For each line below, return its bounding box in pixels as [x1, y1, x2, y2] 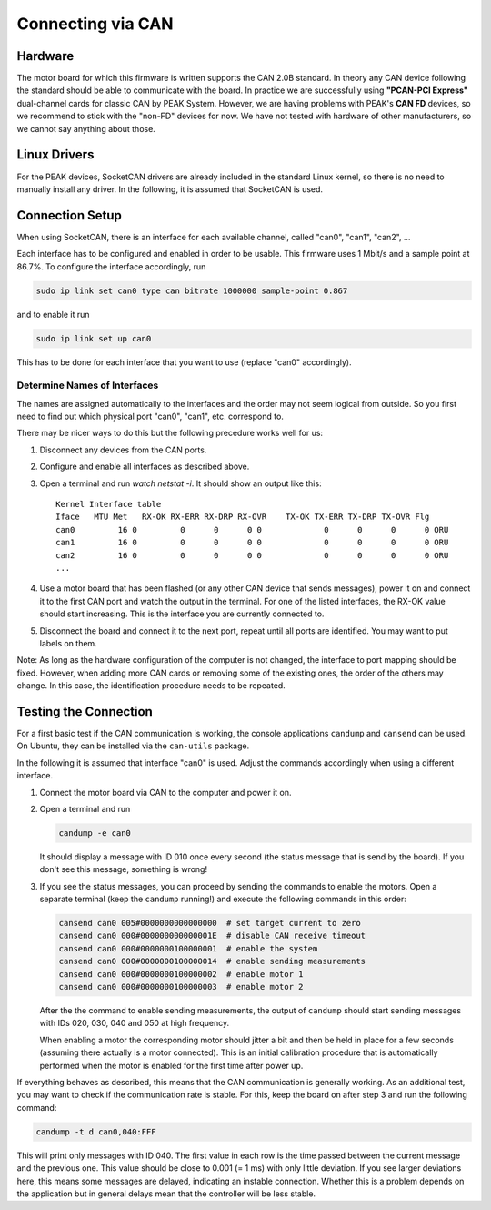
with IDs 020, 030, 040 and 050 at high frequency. [39, 1018, 230, 1029]
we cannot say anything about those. [16, 123, 156, 134]
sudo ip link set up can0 [35, 333, 152, 343]
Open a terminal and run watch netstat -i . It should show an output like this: [39, 478, 322, 489]
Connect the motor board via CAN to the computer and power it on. [39, 787, 292, 798]
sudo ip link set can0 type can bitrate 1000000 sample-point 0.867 [35, 285, 348, 296]
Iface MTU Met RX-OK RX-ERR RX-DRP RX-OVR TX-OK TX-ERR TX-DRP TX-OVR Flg [55, 512, 430, 523]
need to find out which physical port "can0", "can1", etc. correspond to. [16, 411, 284, 422]
